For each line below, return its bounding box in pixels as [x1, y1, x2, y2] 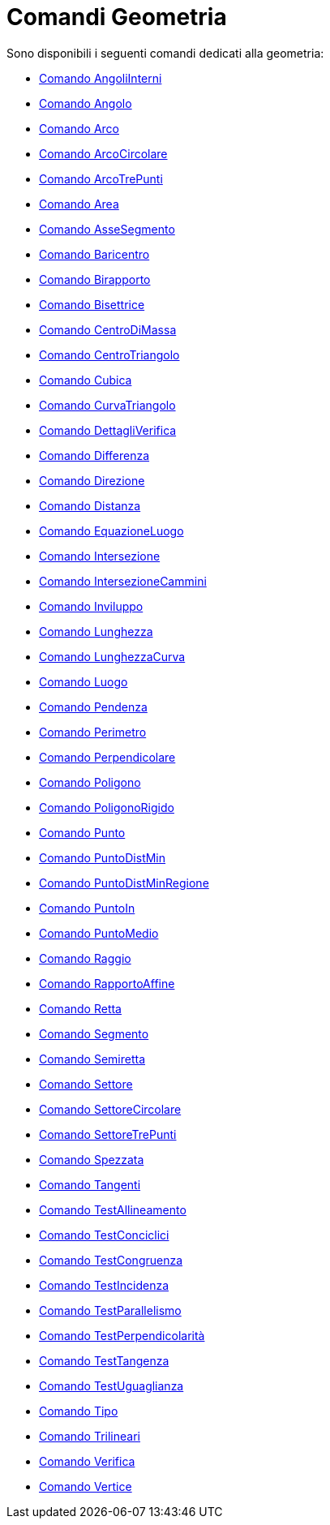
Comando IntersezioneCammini [39, 573, 207, 588]
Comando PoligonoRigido [39, 800, 174, 814]
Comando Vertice [39, 1479, 132, 1493]
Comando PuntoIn [39, 900, 135, 915]
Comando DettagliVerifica [39, 423, 177, 437]
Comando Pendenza [39, 699, 148, 714]
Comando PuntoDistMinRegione [39, 875, 209, 890]
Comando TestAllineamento [39, 1202, 186, 1217]
